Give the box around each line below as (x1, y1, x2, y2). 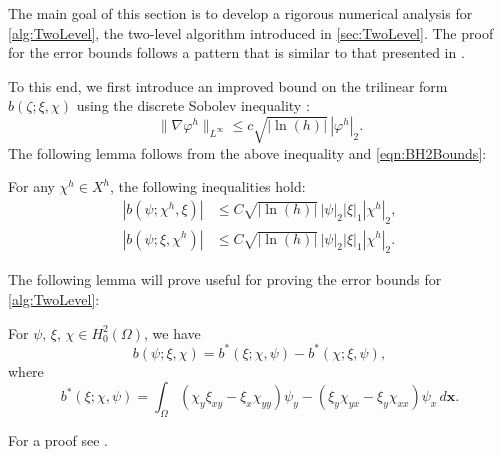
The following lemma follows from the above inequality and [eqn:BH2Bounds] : (8, 142, 487, 163)
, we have (144, 322, 201, 343)
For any (8, 176, 55, 197)
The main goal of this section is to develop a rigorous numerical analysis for (8, 3, 473, 23)
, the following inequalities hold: (109, 176, 306, 197)
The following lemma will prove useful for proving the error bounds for (8, 269, 442, 290)
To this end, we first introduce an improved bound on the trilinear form (8, 75, 448, 96)
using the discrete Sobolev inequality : (76, 95, 310, 116)
